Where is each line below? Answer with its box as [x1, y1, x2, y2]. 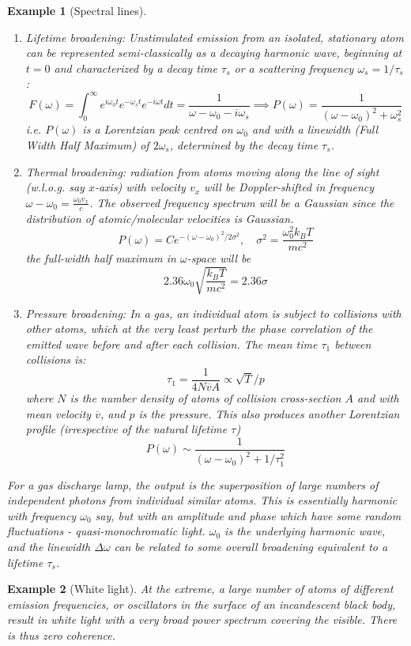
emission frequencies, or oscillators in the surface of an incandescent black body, [7, 595, 396, 612]
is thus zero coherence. [7, 627, 116, 643]
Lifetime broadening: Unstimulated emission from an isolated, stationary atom [25, 28, 404, 45]
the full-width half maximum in [25, 250, 176, 266]
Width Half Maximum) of [25, 137, 149, 153]
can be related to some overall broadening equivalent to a [114, 538, 388, 555]
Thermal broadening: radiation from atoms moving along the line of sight [25, 163, 379, 179]
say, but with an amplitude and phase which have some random [95, 507, 402, 523]
